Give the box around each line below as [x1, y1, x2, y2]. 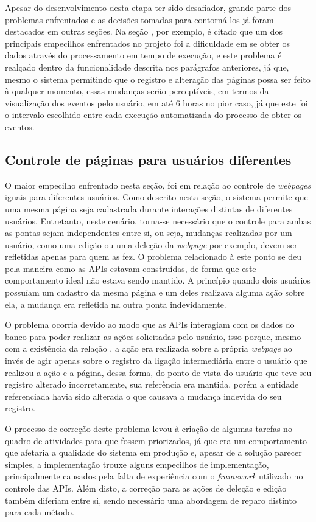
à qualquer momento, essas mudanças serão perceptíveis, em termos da [5, 85, 269, 97]
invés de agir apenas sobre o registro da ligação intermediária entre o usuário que [5, 354, 307, 367]
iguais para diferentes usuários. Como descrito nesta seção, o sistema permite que [5, 190, 308, 203]
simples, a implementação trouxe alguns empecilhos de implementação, [5, 458, 269, 470]
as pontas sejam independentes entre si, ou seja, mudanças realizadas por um [5, 226, 292, 239]
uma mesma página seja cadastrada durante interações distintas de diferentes [5, 202, 293, 215]
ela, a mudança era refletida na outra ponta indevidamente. [5, 298, 226, 310]
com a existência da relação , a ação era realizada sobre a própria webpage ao [5, 342, 292, 355]
